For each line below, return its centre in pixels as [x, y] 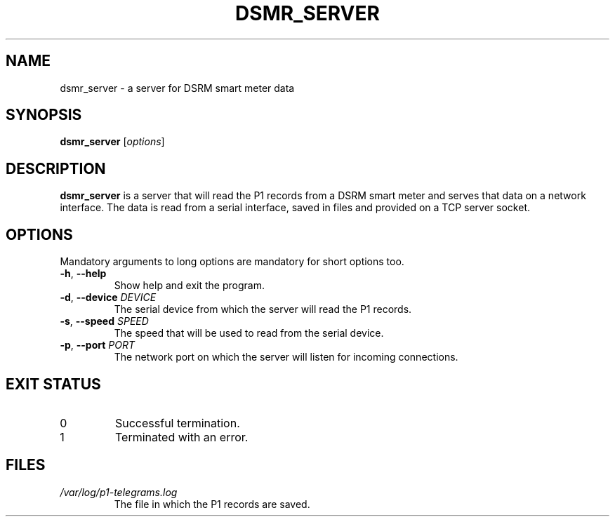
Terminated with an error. [181, 437]
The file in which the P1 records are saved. [212, 504]
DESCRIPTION [56, 168]
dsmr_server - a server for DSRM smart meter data [177, 88]
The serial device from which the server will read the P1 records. [263, 309]
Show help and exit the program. [189, 286]
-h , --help [83, 274]
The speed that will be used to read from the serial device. [249, 333]
